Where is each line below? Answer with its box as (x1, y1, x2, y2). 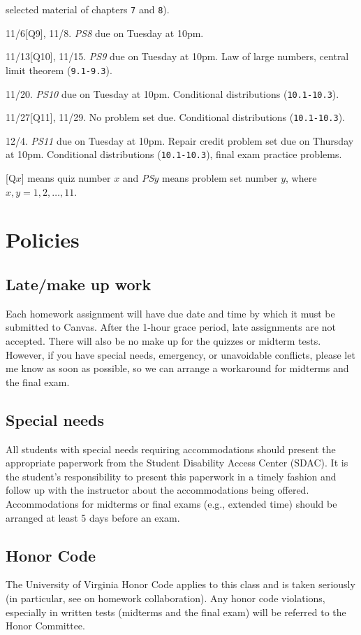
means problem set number (161, 171, 278, 185)
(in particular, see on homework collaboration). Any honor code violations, (6, 590, 325, 605)
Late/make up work (6, 273, 152, 295)
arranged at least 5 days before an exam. (6, 510, 180, 525)
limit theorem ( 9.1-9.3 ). (6, 62, 112, 77)
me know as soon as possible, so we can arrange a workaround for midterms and (6, 361, 349, 376)
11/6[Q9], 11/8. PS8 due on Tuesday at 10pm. (6, 25, 204, 40)
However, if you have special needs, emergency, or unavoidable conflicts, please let (6, 347, 355, 362)
